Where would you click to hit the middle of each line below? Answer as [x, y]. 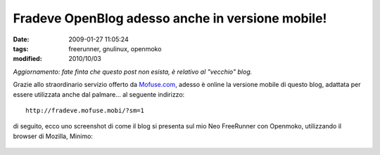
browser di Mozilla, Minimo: [53, 136]
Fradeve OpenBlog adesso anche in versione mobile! [170, 18]
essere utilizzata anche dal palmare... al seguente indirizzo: [99, 94]
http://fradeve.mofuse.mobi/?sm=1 [85, 110]
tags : [21, 48]
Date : [21, 39]
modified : [27, 59]
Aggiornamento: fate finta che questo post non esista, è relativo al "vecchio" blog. [133, 72]
